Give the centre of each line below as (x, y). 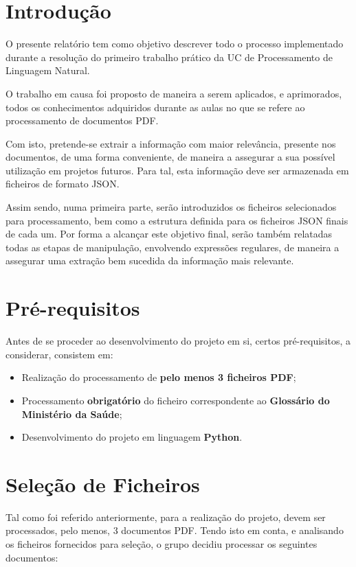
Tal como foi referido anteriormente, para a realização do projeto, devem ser (166, 517)
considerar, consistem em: (59, 354)
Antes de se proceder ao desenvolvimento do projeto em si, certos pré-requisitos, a (178, 341)
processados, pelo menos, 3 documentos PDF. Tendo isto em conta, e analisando (175, 530)
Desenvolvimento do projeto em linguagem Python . (132, 437)
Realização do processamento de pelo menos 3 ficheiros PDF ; (159, 377)
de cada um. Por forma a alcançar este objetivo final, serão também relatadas (169, 234)
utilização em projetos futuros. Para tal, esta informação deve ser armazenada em (177, 170)
